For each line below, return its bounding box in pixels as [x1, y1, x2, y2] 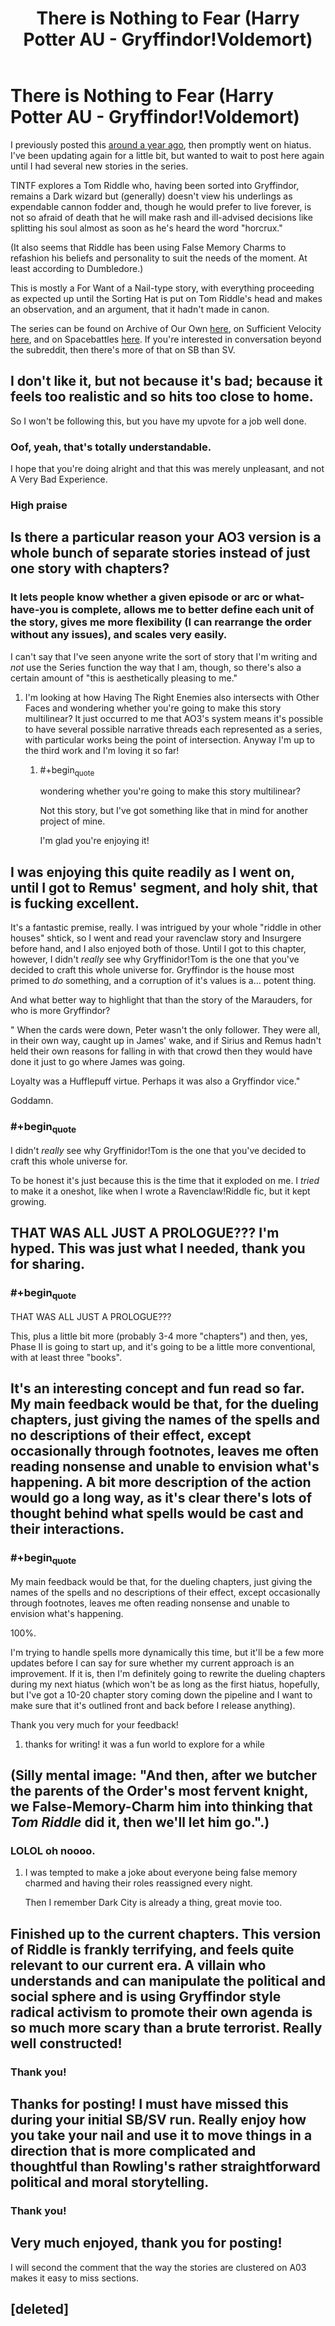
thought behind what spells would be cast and [10, 1505, 304, 1522]
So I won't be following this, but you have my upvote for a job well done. [10, 415, 307, 427]
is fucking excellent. [10, 895, 140, 912]
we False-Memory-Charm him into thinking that [10, 1798, 313, 1816]
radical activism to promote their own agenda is [10, 2003, 313, 2021]
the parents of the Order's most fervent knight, [10, 1783, 309, 1800]
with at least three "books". [10, 1351, 123, 1363]
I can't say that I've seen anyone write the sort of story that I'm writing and [10, 650, 318, 662]
